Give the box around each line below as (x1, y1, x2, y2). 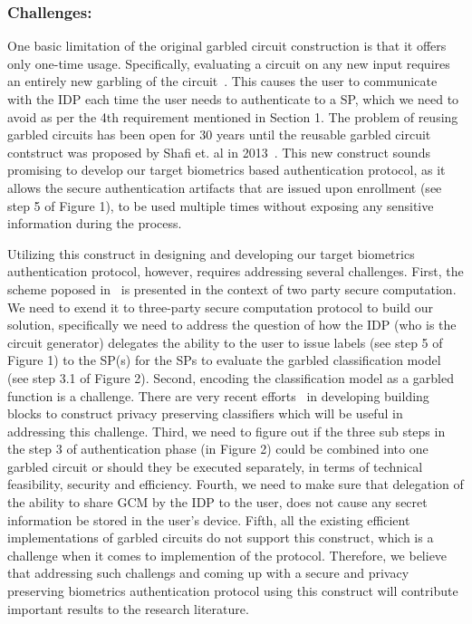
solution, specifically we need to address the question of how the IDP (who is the (7, 315, 457, 334)
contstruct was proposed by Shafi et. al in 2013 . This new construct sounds (7, 142, 430, 161)
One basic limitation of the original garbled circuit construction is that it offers (7, 36, 447, 55)
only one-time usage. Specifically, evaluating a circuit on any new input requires (7, 53, 450, 72)
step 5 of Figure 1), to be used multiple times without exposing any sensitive (7, 196, 434, 215)
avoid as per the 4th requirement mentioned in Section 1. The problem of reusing (7, 107, 458, 126)
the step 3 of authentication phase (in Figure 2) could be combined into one (7, 439, 429, 458)
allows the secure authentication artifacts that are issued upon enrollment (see (7, 178, 442, 197)
